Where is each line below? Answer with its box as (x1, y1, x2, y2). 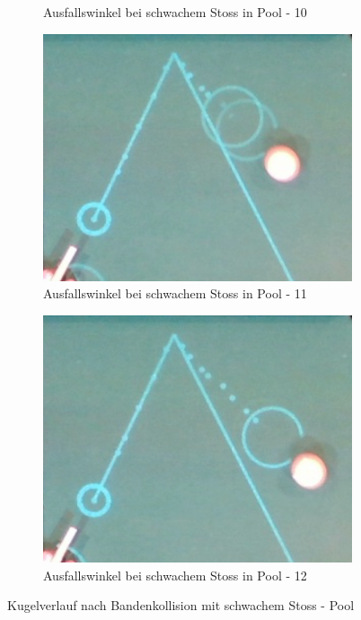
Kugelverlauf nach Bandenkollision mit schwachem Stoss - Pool (7, 596, 355, 615)
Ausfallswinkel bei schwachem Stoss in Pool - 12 (43, 565, 307, 584)
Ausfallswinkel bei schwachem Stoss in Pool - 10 (43, 3, 307, 21)
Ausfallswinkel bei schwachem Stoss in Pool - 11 (43, 284, 307, 303)
